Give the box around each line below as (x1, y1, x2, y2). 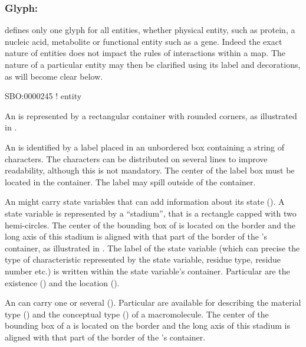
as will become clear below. (5, 70, 103, 82)
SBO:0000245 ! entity (5, 90, 82, 102)
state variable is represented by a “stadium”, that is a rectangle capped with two (5, 207, 297, 219)
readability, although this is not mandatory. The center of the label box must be (5, 164, 295, 176)
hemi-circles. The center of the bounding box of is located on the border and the (5, 218, 296, 231)
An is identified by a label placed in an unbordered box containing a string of (5, 140, 284, 153)
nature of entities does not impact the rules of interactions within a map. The (5, 47, 286, 59)
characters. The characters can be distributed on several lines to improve (5, 152, 268, 165)
